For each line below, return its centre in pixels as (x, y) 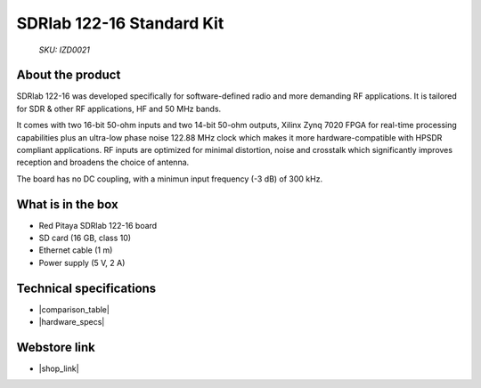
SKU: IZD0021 (65, 50)
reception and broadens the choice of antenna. (103, 162)
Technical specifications (86, 288)
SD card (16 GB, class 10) (85, 238)
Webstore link (56, 347)
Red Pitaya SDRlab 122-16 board (98, 225)
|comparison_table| (74, 309)
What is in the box (68, 204)
